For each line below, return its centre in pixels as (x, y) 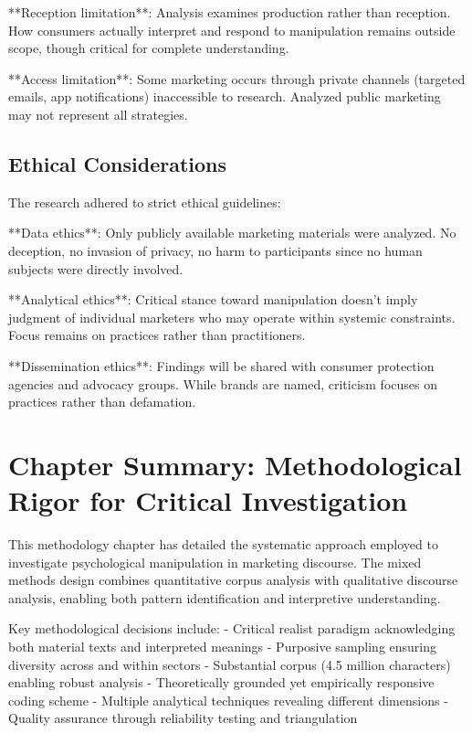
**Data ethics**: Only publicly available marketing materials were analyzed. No (232, 233)
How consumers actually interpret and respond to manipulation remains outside (232, 30)
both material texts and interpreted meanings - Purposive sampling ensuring (223, 646)
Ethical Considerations (118, 163)
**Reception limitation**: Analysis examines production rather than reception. (230, 12)
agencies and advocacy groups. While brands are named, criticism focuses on (223, 383)
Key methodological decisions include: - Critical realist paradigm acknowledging (232, 628)
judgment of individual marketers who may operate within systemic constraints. (232, 317)
